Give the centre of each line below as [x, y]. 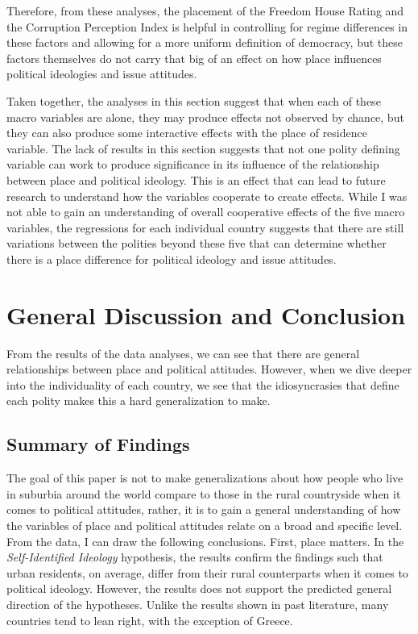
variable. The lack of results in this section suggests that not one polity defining [203, 148]
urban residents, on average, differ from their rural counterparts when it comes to [207, 572]
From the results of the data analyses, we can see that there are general [183, 353]
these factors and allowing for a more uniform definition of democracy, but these [205, 42]
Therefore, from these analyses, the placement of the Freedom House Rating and [205, 10]
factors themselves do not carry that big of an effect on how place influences [194, 58]
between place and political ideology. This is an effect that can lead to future [196, 179]
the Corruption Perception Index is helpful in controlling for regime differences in [207, 26]
